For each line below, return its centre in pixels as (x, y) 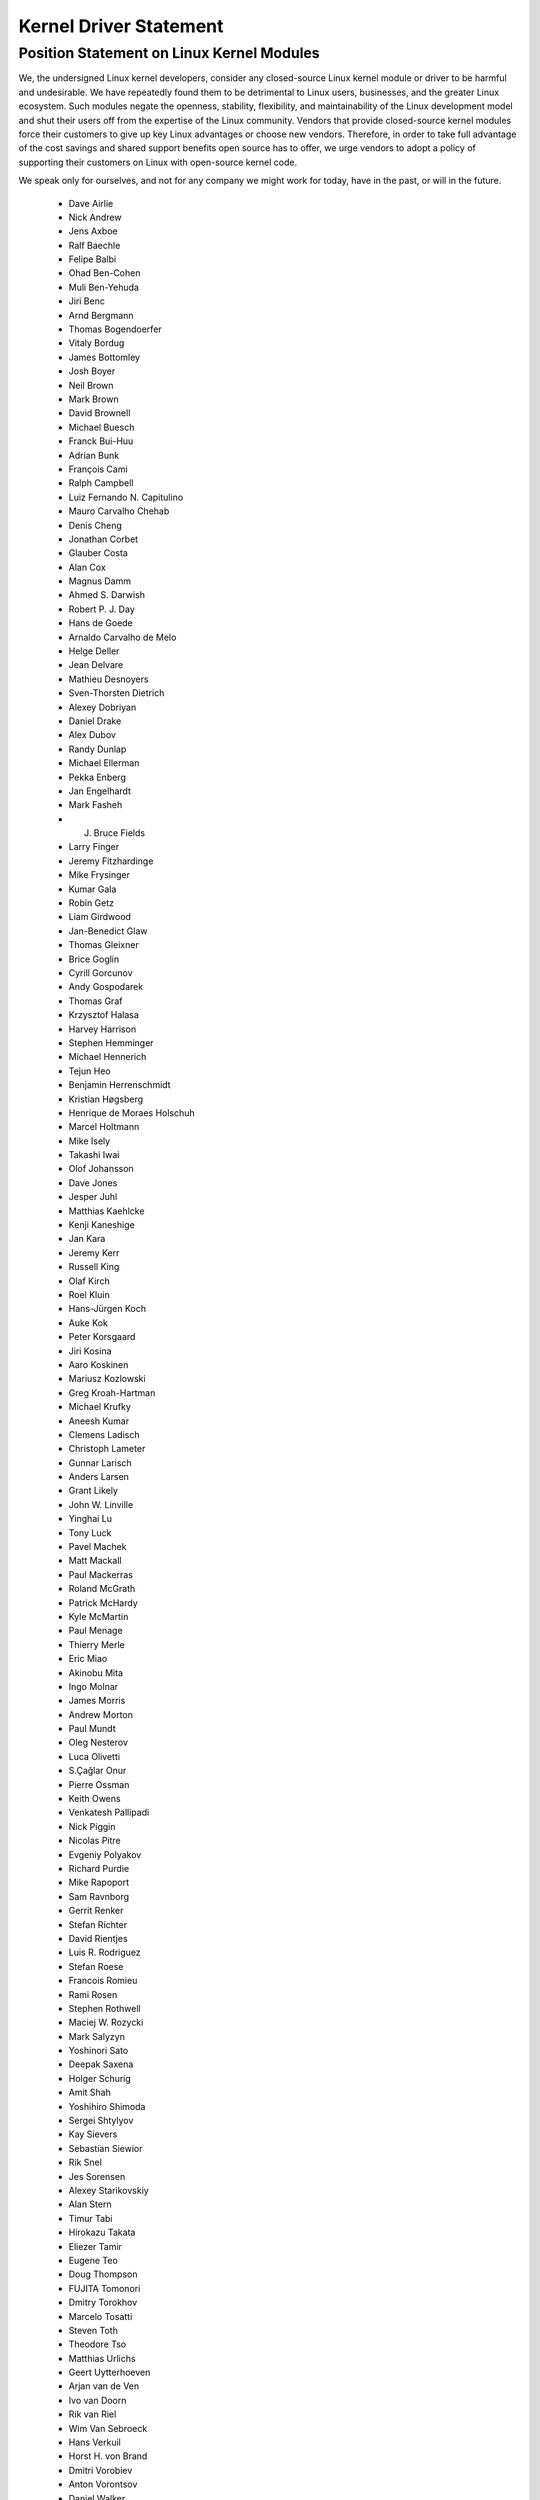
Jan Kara (87, 1239)
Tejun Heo (89, 1071)
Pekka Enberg (97, 777)
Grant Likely (93, 1491)
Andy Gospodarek (106, 987)
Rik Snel (85, 2162)
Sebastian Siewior (105, 2148)
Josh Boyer (92, 371)
